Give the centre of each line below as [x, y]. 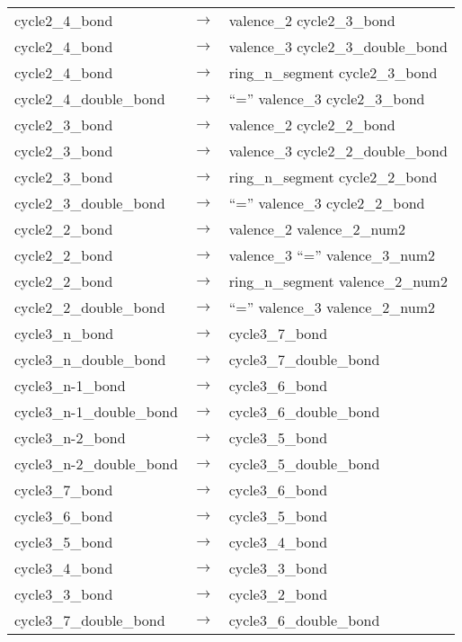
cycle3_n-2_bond [70, 437]
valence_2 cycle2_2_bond [312, 125]
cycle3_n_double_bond [90, 359]
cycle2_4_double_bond [90, 98]
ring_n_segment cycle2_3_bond [333, 72]
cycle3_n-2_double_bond [96, 464]
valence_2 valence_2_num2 [317, 229]
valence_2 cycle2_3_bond [312, 20]
